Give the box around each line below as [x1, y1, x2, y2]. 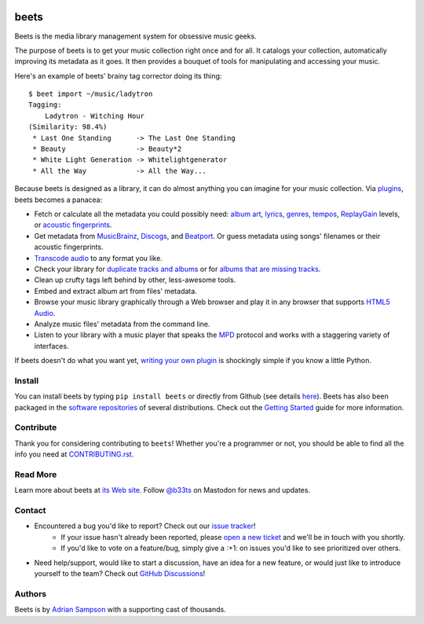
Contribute [14, 422, 57, 433]
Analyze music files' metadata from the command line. [34, 319, 211, 329]
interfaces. [34, 341, 70, 351]
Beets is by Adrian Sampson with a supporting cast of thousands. [14, 605, 227, 615]
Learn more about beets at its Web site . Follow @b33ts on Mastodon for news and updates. [14, 486, 310, 495]
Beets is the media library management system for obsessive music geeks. [14, 31, 257, 41]
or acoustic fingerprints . [34, 220, 113, 229]
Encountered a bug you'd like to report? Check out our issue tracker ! [34, 521, 256, 530]
